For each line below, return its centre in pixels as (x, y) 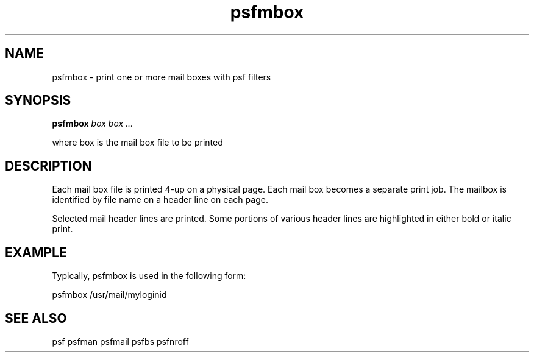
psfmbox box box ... (93, 124)
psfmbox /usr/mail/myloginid (109, 295)
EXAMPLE (36, 252)
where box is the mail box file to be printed (137, 143)
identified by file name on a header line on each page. (160, 200)
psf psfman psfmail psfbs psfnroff (120, 341)
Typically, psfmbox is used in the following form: (149, 276)
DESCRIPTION (48, 166)
